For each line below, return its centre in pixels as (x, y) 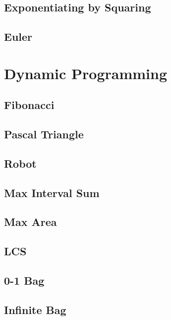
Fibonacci (29, 105)
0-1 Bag (24, 280)
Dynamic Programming (86, 73)
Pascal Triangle (44, 134)
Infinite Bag (35, 309)
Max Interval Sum (52, 192)
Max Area (30, 222)
